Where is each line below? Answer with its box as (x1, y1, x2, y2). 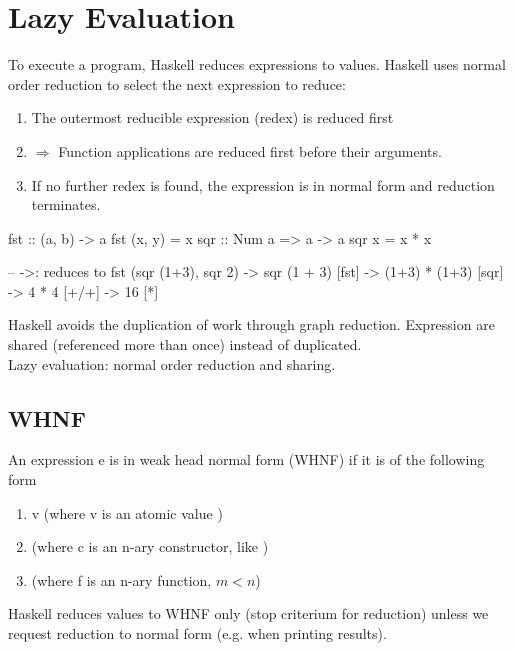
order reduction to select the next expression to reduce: (8, 73, 346, 94)
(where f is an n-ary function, (31, 569, 212, 590)
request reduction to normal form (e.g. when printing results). (8, 623, 387, 644)
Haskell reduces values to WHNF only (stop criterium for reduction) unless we (8, 603, 489, 624)
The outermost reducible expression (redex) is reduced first (31, 107, 394, 128)
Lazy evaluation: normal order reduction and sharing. (8, 353, 336, 374)
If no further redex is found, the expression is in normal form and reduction (31, 174, 495, 195)
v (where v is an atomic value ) (31, 502, 223, 523)
